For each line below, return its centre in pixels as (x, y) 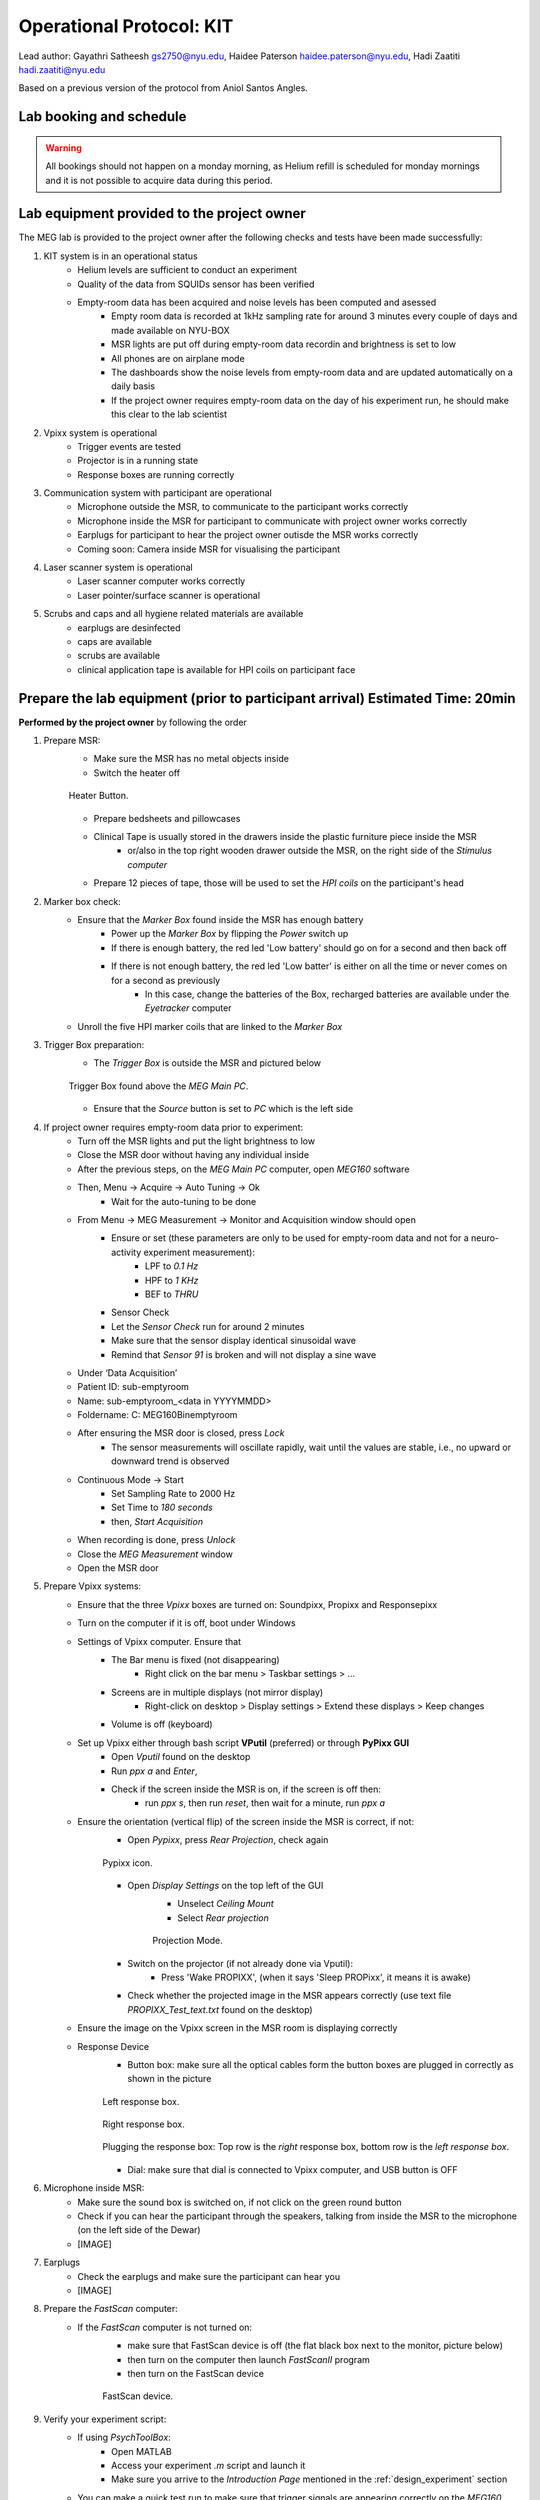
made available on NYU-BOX (170, 330)
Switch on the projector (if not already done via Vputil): (240, 1963)
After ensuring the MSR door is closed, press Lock (181, 1433)
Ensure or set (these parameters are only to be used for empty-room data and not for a (290, 1238)
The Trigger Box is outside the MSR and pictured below (207, 1063)
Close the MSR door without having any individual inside (193, 1155)
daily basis (133, 386)
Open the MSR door (118, 1567)
